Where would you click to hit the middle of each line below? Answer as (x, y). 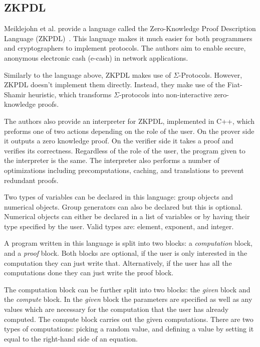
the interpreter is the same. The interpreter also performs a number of (112, 160)
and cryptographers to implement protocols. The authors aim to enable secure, (125, 48)
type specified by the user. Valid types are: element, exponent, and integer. (119, 226)
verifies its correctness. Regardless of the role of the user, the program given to (125, 150)
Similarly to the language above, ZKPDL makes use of (88, 74)
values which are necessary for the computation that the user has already (116, 309)
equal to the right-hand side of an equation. (71, 338)
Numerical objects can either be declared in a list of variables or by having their (127, 216)
